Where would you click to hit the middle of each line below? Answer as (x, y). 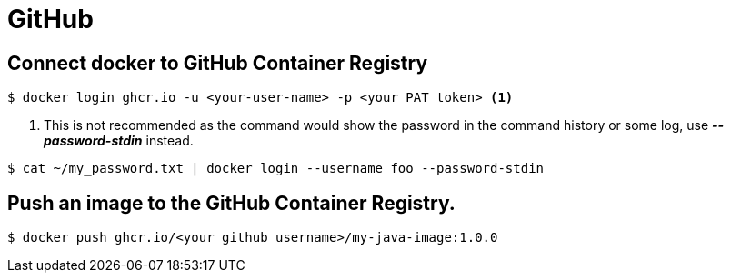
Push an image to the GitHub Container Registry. (231, 203)
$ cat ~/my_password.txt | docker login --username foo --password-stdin (276, 169)
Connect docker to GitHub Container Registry (218, 63)
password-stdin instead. (119, 141)
